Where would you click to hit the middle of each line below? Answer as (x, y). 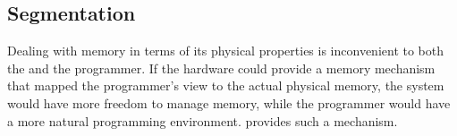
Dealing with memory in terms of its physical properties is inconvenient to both (226, 51)
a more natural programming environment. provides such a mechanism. (203, 120)
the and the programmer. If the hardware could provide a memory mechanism (221, 68)
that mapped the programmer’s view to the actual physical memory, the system (226, 85)
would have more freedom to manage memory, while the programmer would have (229, 102)
